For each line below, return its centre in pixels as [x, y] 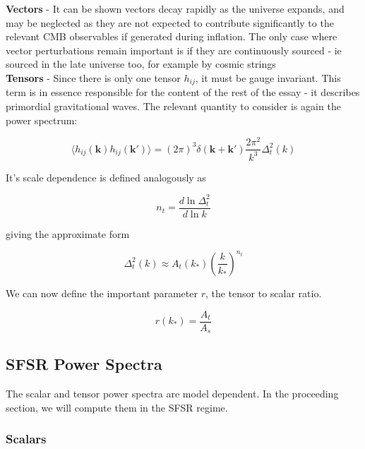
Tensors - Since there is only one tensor [93, 77]
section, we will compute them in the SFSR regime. [117, 407]
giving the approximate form [68, 233]
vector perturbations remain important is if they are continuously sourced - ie [174, 50]
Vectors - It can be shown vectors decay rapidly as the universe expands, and [175, 8]
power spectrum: [42, 120]
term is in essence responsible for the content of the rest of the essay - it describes [183, 92]
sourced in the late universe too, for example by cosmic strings [141, 64]
